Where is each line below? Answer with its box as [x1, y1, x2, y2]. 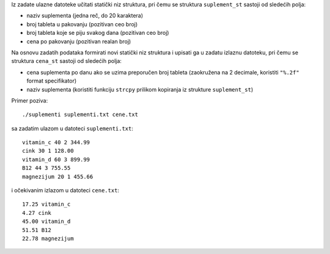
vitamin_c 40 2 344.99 [22, 139, 90, 146]
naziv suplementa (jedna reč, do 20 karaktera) [26, 12, 144, 20]
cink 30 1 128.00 [22, 147, 74, 154]
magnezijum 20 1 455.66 [22, 173, 94, 180]
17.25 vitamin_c [22, 201, 71, 208]
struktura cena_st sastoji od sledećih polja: [11, 57, 122, 65]
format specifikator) [26, 77, 77, 85]
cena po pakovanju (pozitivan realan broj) [26, 37, 131, 45]
